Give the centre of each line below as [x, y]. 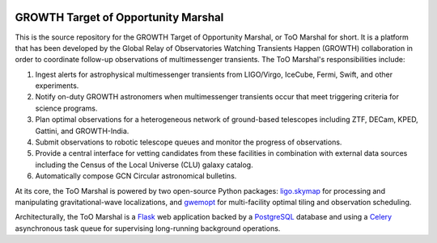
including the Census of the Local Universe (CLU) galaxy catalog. [144, 165]
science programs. [66, 108]
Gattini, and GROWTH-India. [82, 131]
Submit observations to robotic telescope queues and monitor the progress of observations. [189, 142]
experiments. [57, 86]
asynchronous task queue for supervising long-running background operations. [148, 228]
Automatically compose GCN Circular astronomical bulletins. [136, 176]
